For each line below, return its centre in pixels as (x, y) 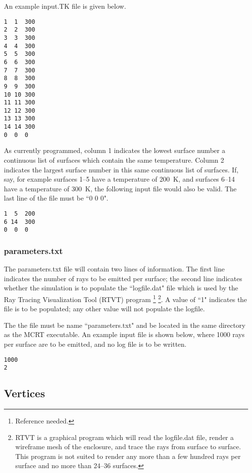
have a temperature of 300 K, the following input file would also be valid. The (120, 188)
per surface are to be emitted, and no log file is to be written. (95, 344)
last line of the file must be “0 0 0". (56, 198)
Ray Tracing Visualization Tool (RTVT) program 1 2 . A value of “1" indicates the (126, 298)
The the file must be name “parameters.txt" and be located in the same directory (125, 325)
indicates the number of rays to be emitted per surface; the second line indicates (123, 278)
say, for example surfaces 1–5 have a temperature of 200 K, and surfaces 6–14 (119, 179)
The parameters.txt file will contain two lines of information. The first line (114, 269)
